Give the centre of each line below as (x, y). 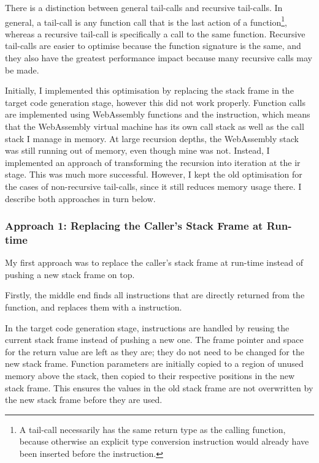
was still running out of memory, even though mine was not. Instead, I (137, 150)
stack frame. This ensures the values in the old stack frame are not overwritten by (159, 387)
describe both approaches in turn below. (80, 198)
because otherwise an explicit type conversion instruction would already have (164, 441)
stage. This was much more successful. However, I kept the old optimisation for (154, 174)
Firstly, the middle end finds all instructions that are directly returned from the (155, 295)
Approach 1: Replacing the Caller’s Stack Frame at (134, 226)
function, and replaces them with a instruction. (94, 307)
